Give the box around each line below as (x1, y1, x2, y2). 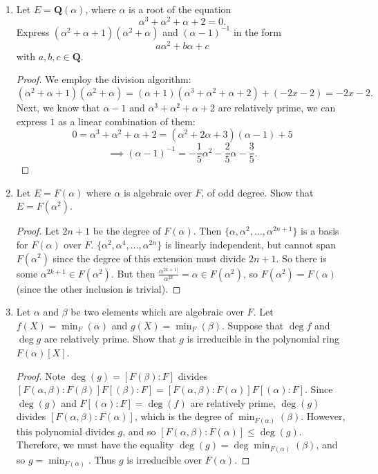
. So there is (276, 250, 327, 265)
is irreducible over (126, 453, 202, 466)
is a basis (301, 224, 339, 238)
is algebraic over (124, 185, 192, 199)
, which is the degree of (134, 409, 233, 423)
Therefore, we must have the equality (16, 437, 174, 452)
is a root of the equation (129, 2, 231, 16)
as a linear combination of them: (58, 113, 196, 128)
